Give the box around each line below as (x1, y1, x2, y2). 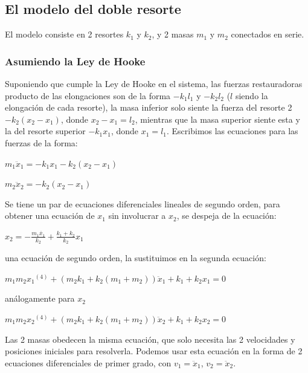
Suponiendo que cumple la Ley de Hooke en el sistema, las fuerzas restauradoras (5, 77, 303, 90)
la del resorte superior (5, 125, 86, 137)
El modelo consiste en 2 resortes (5, 28, 124, 41)
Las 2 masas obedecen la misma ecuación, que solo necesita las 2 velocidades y (5, 332, 295, 345)
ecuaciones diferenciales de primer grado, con (5, 356, 172, 369)
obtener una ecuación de (5, 209, 95, 222)
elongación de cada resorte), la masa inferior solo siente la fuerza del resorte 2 (5, 101, 292, 114)
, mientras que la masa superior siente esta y (135, 112, 300, 125)
